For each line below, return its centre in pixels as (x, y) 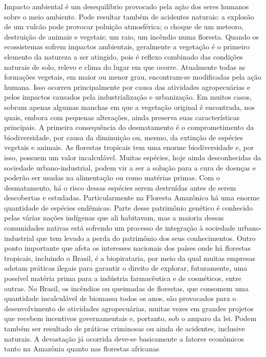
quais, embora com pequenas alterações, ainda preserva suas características (122, 117)
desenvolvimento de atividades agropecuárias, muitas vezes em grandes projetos (129, 308)
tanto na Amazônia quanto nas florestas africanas (82, 349)
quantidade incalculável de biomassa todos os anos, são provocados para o (120, 298)
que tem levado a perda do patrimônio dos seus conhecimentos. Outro (146, 238)
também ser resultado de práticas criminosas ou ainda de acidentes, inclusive (125, 328)
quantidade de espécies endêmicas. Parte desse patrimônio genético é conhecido (129, 207)
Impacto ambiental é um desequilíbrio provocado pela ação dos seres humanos (127, 6)
